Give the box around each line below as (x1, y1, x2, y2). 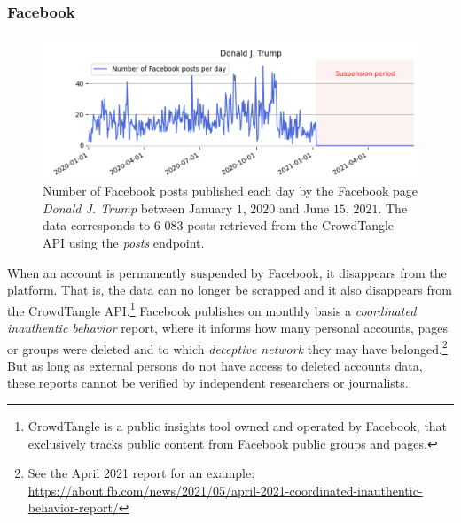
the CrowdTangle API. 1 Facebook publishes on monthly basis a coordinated (7, 298, 417, 319)
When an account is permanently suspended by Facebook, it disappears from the (7, 263, 447, 281)
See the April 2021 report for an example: (27, 464, 255, 482)
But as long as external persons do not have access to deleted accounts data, (7, 356, 423, 374)
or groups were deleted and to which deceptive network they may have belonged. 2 (7, 336, 448, 358)
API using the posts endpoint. (43, 233, 205, 251)
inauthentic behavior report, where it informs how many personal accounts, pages (7, 319, 449, 337)
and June (278, 198, 330, 217)
